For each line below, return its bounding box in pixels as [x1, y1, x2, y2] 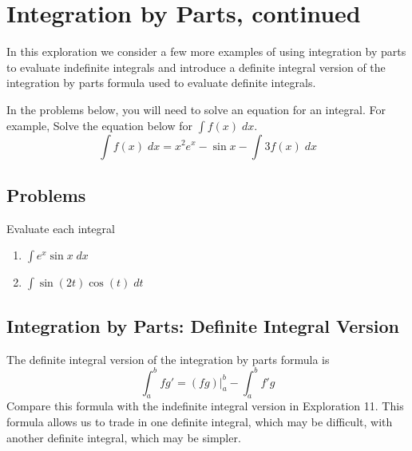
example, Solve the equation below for [6, 117, 192, 133]
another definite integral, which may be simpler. [6, 429, 241, 445]
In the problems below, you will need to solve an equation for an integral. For [6, 101, 386, 117]
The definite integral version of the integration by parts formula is [6, 350, 330, 367]
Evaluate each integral [6, 220, 115, 236]
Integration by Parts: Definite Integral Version [6, 313, 399, 338]
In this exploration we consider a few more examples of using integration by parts [6, 43, 406, 60]
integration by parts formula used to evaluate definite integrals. [6, 74, 316, 91]
